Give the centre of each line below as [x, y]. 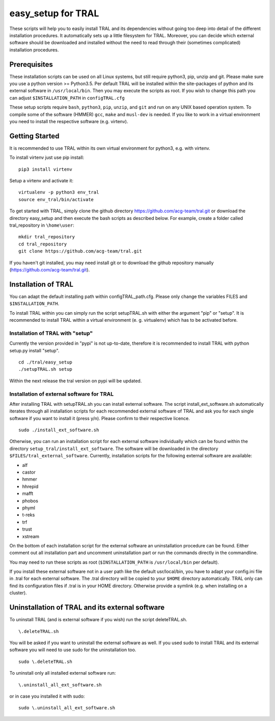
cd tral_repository [43, 244]
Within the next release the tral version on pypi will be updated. [76, 381]
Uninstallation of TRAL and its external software [87, 608]
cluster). [18, 593]
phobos [30, 501]
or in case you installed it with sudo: [47, 696]
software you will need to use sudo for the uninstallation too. [73, 650]
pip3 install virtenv [45, 169]
